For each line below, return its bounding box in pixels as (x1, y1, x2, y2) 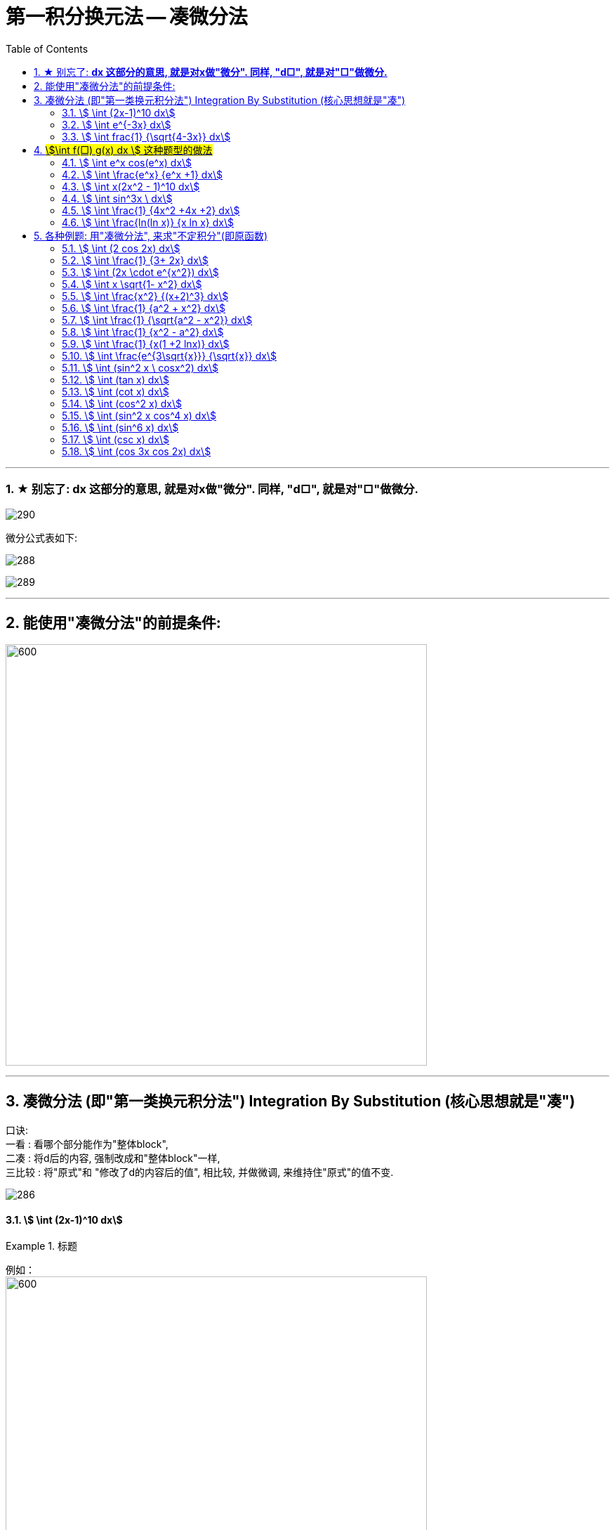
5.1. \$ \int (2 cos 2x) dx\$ (62, 242, 180, 254)
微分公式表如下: (6, 531, 78, 544)
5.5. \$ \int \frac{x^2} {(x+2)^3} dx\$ (62, 289, 229, 302)
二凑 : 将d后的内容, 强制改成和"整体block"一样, (6, 1152, 220, 1165)
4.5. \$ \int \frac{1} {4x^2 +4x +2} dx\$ (62, 204, 240, 216)
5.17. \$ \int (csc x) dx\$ (62, 433, 170, 445)
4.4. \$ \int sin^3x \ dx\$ (62, 192, 173, 204)
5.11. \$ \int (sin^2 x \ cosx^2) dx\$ (62, 361, 219, 374)
